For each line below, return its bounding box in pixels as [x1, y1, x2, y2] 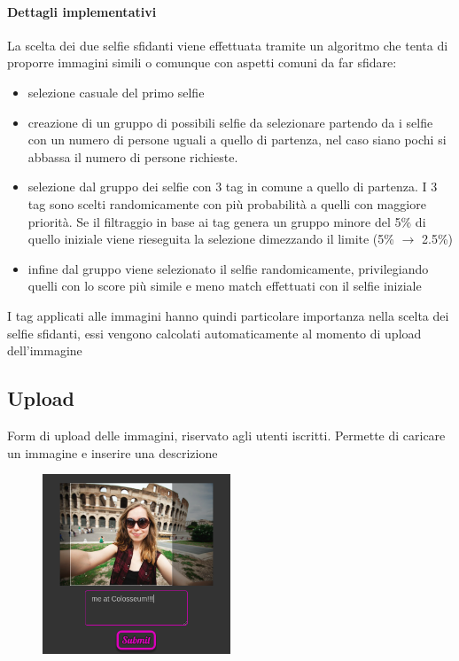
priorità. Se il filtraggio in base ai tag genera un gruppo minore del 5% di [27, 212, 426, 230]
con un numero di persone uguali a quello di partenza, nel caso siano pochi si [27, 130, 447, 149]
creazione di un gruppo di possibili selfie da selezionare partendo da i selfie [27, 113, 433, 131]
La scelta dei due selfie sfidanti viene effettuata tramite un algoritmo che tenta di [7, 35, 448, 54]
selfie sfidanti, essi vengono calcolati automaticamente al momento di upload [7, 323, 422, 342]
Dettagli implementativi [7, 2, 157, 20]
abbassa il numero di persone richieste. [27, 147, 238, 166]
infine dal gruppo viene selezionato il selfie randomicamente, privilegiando [27, 259, 429, 277]
